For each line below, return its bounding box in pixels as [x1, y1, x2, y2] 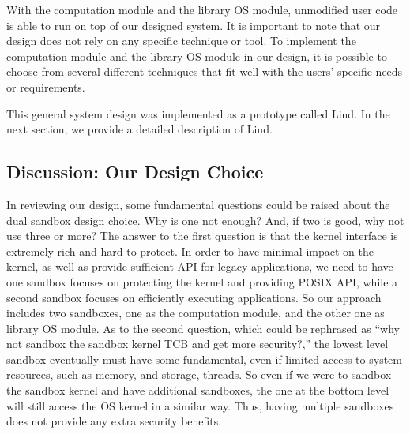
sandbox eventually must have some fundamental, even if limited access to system [6, 350, 402, 367]
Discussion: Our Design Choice [6, 159, 264, 184]
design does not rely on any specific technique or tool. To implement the [6, 32, 356, 49]
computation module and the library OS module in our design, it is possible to [6, 47, 387, 64]
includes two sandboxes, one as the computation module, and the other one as [6, 305, 385, 321]
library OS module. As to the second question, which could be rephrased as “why [6, 320, 400, 336]
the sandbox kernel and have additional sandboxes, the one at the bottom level [6, 382, 389, 398]
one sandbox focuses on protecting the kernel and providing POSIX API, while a [6, 273, 398, 290]
